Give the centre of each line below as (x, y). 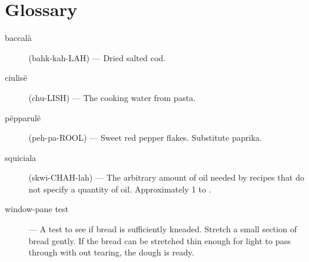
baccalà (18, 38)
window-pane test (37, 209)
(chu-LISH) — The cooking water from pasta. (112, 97)
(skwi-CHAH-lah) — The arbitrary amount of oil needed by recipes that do (167, 177)
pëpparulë (23, 117)
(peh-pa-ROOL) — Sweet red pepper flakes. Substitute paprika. (145, 138)
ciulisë (16, 78)
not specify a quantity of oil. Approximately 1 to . (120, 189)
